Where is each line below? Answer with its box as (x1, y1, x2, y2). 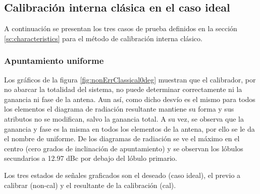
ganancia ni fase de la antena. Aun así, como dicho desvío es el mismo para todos (4, 93, 255, 104)
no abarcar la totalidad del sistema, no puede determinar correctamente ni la (4, 84, 242, 94)
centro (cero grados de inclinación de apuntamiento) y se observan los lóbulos (4, 143, 243, 153)
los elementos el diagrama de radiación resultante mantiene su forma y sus (4, 104, 234, 114)
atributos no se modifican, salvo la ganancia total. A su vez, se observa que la (4, 113, 244, 124)
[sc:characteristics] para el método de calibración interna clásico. (4, 33, 202, 43)
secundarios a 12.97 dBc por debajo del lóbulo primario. (4, 153, 177, 163)
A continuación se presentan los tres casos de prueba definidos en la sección (4, 23, 237, 34)
